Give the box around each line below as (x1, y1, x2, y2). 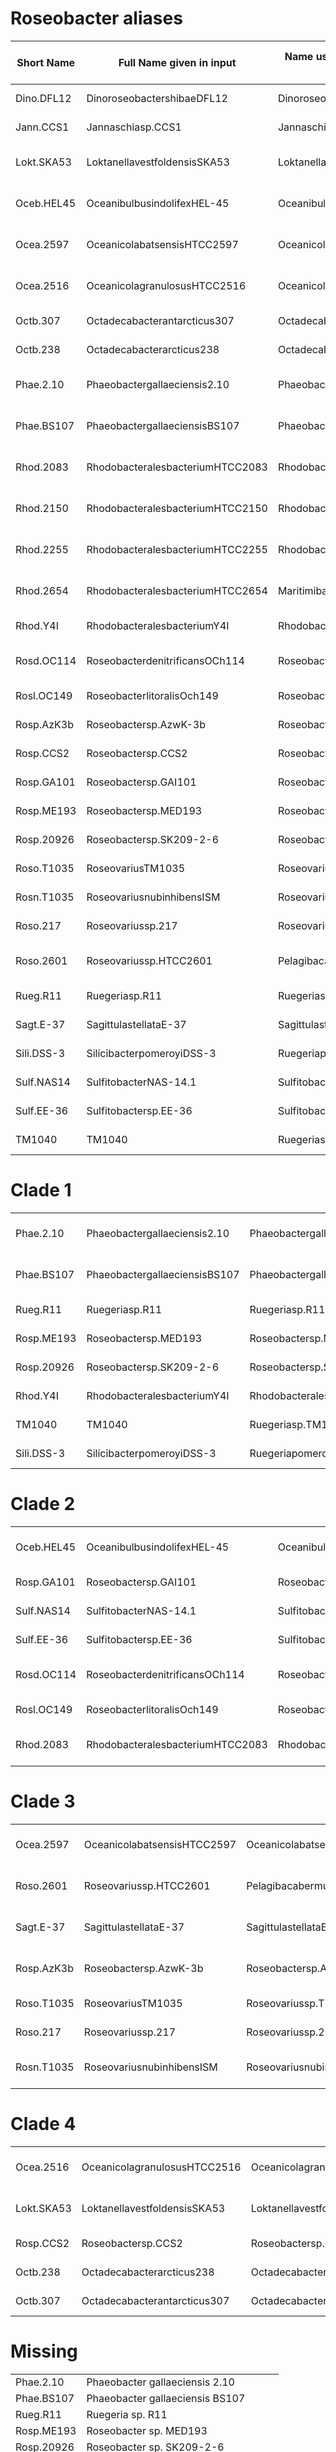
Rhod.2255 (15, 542, 69, 556)
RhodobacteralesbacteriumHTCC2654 (86, 583, 268, 597)
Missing (10, 2340, 78, 2362)
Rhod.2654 (15, 583, 69, 597)
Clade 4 (10, 2112, 77, 2135)
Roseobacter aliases (10, 7, 183, 30)
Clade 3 (10, 1790, 76, 1812)
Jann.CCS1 (15, 120, 70, 134)
